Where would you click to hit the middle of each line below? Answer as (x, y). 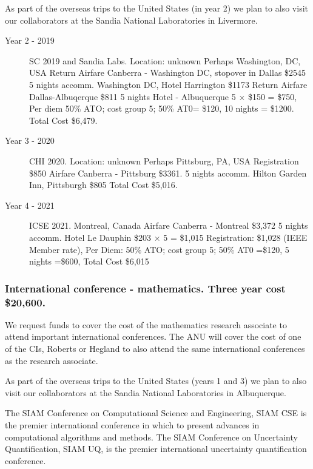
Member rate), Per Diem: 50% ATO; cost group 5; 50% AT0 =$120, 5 (159, 249)
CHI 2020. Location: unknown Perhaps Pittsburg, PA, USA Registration (164, 160)
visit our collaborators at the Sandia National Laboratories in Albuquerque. (146, 392)
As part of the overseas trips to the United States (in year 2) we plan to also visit (156, 8)
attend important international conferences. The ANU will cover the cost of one (153, 336)
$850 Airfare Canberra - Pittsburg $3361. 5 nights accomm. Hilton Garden (168, 173)
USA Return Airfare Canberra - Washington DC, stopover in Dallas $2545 (168, 73)
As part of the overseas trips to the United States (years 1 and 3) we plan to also (156, 381)
